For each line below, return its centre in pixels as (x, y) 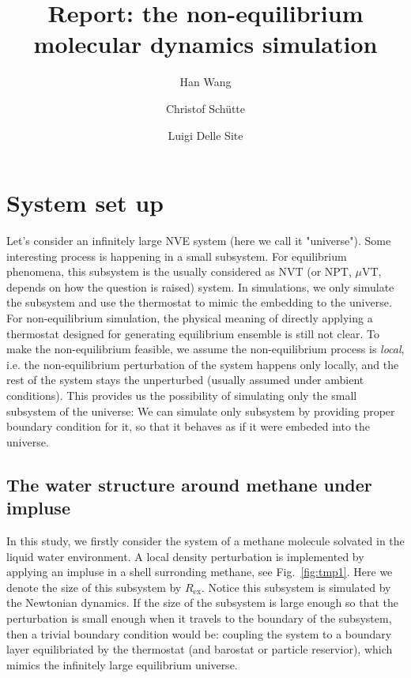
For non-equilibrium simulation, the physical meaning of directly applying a (190, 318)
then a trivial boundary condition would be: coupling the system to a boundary (199, 633)
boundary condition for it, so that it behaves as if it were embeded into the (189, 426)
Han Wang (205, 82)
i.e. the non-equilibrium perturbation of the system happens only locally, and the (203, 364)
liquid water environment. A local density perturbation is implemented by (185, 556)
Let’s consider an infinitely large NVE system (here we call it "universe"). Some (199, 241)
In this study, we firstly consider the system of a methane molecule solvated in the (205, 540)
